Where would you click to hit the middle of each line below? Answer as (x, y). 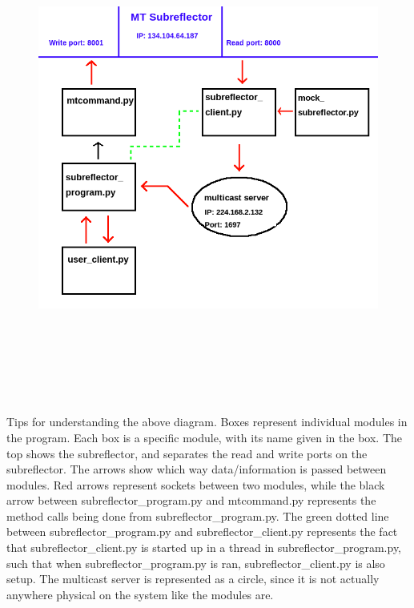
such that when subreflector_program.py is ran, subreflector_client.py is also (196, 563)
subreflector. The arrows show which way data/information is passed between (197, 469)
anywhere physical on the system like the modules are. (140, 594)
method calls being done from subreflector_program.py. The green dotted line (198, 515)
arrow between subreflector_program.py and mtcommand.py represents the (191, 500)
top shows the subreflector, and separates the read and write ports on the (187, 453)
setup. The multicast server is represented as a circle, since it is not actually (193, 579)
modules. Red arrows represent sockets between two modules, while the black (196, 484)
